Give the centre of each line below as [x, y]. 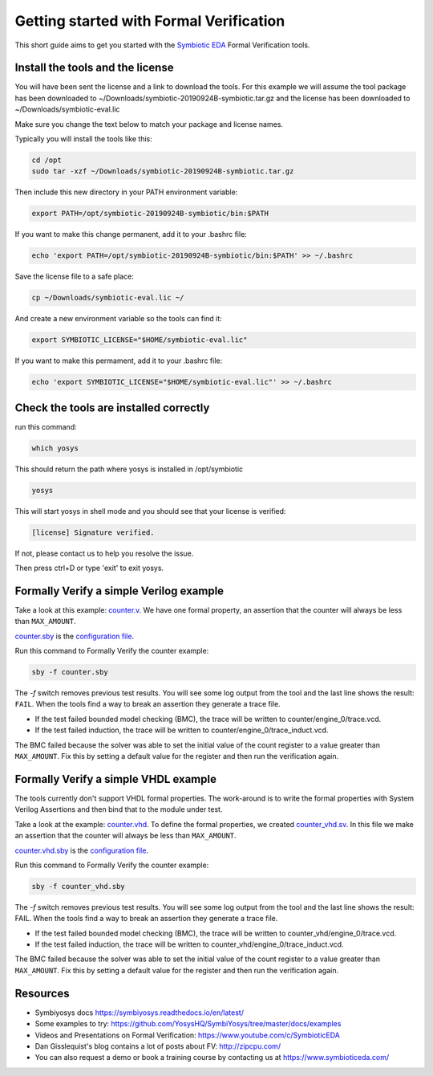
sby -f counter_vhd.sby [79, 886]
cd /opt [47, 160]
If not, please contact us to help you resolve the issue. [104, 553]
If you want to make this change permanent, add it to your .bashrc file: [131, 234]
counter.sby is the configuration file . [75, 636]
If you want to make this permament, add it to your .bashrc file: [119, 361]
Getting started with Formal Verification [150, 21]
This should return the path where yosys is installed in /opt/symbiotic [129, 469]
